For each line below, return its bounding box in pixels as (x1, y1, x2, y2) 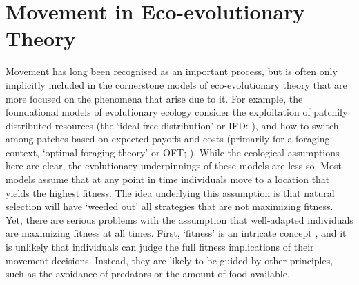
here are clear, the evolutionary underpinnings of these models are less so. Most (6, 158, 342, 173)
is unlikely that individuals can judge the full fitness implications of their (6, 240, 314, 254)
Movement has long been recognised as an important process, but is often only (6, 64, 338, 78)
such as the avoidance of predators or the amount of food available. (6, 266, 290, 281)
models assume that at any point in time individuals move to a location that (6, 172, 330, 187)
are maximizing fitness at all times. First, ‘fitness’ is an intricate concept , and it (6, 226, 347, 240)
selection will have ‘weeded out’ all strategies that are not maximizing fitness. (6, 199, 333, 213)
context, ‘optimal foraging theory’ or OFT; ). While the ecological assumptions (6, 145, 340, 159)
